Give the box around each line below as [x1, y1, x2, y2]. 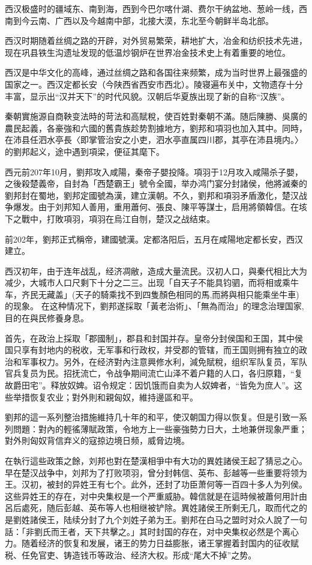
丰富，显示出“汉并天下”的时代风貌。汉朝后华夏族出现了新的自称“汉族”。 [5, 89, 290, 102]
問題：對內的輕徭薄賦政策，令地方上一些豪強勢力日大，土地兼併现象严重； [13, 422, 307, 435]
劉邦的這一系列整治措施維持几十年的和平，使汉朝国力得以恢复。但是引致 [5, 411, 290, 423]
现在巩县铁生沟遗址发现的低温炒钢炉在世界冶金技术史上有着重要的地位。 [5, 46, 290, 58]
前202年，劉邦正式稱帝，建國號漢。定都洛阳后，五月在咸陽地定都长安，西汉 [5, 232, 303, 245]
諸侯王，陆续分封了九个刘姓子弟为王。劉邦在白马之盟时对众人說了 [29, 513, 290, 525]
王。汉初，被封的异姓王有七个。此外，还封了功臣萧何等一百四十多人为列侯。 [5, 478, 307, 491]
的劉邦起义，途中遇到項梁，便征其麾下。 [5, 145, 164, 157]
